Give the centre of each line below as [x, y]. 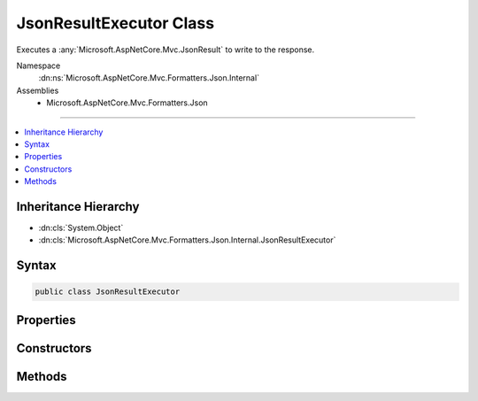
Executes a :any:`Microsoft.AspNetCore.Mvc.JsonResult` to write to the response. [166, 50]
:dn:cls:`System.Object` [81, 227]
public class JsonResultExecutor [108, 292]
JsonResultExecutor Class [116, 23]
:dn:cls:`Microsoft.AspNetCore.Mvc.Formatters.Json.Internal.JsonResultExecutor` [187, 240]
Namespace [39, 66]
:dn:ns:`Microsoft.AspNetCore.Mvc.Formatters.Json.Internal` [149, 78]
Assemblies [38, 90]
